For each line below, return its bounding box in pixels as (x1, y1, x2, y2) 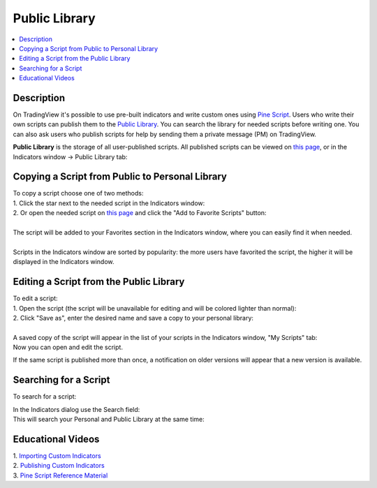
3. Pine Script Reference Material (13, 471, 108, 480)
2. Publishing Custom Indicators (13, 461, 105, 470)
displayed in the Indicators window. (13, 258, 114, 266)
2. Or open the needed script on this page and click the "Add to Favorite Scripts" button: (13, 209, 267, 217)
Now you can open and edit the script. (13, 343, 124, 352)
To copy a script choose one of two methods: (13, 189, 144, 198)
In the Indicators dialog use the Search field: (13, 405, 140, 413)
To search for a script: (13, 392, 77, 401)
